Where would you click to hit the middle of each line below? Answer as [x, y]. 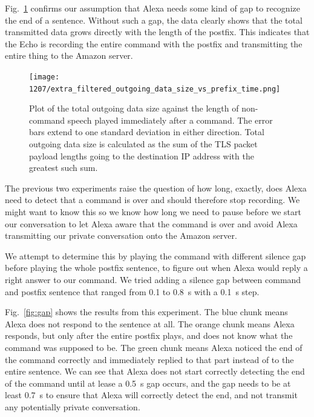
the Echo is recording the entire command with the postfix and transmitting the [154, 43]
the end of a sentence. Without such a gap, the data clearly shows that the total [154, 20]
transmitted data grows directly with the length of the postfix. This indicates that [157, 32]
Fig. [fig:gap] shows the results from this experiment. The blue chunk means [146, 312]
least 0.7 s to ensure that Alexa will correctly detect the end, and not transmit [151, 395]
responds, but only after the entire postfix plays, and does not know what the [149, 335]
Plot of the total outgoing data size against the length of [134, 108]
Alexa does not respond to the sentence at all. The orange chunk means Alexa [150, 323]
